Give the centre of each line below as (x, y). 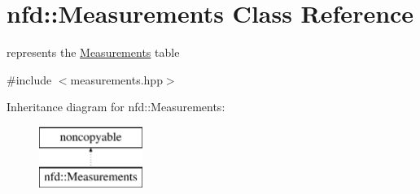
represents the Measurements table (93, 52)
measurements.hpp (116, 79)
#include (29, 79)
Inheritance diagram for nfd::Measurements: (116, 107)
